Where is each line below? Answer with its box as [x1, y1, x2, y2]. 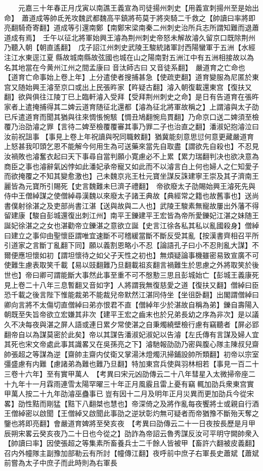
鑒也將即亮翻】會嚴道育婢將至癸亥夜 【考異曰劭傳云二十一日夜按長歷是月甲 [4, 417, 255, 428]
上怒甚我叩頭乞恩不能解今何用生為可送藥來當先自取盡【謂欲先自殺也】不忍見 [4, 141, 259, 151]
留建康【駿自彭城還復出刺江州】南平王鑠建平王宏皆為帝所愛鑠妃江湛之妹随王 [4, 210, 259, 221]
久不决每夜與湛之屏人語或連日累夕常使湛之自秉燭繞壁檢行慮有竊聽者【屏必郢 [4, 319, 259, 329]
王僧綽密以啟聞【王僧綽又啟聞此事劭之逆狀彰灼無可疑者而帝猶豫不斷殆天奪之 [4, 408, 259, 418]
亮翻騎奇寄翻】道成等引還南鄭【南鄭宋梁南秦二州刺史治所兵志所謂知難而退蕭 [4, 22, 259, 33]
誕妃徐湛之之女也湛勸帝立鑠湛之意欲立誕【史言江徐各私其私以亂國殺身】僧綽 [4, 220, 259, 231]
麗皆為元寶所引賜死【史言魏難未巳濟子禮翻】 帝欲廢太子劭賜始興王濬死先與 [4, 180, 255, 191]
